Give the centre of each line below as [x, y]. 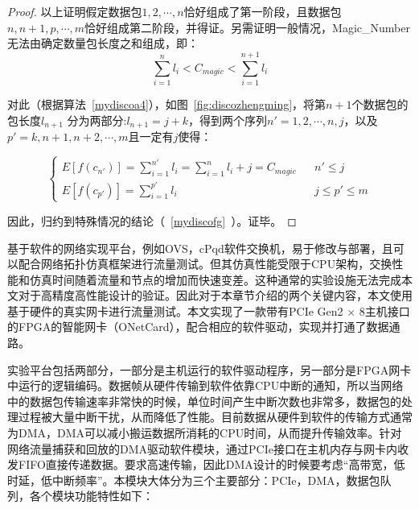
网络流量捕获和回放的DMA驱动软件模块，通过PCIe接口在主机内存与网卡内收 [208, 448]
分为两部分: [97, 120]
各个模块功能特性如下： [91, 496]
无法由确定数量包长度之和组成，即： [103, 43]
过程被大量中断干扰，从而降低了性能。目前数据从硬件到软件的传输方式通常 [215, 417]
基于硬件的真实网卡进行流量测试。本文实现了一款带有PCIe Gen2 [175, 310]
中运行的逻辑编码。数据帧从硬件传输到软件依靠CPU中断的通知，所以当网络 [205, 385]
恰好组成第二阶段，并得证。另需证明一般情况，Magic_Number [247, 27]
